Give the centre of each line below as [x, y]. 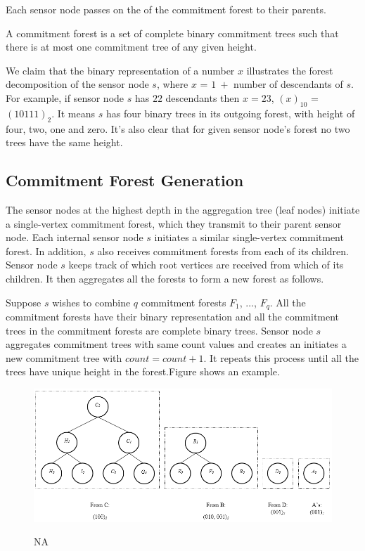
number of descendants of [288, 84]
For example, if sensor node [65, 97]
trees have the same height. [64, 142]
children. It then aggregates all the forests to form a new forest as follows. [165, 278]
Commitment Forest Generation [125, 180]
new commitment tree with [64, 357]
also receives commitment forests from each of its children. [223, 251]
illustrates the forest [290, 70]
